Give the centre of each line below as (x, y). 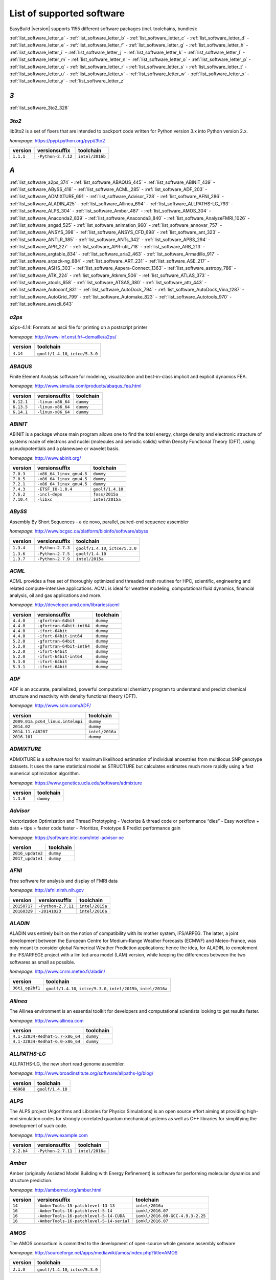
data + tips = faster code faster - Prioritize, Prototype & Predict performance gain (95, 828)
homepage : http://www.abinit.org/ (45, 458)
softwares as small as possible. (42, 962)
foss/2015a (106, 494)
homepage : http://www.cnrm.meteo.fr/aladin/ (57, 972)
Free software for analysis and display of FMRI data (64, 881)
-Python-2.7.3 (53, 548)
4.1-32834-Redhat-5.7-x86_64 (47, 1037)
